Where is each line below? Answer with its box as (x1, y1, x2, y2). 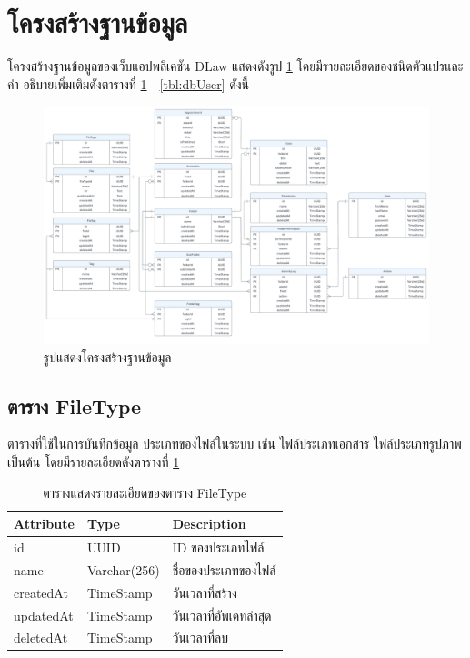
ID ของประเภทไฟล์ (172, 538, 265, 557)
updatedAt (14, 605, 74, 624)
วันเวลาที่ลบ (172, 628, 228, 647)
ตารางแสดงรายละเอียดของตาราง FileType (43, 482, 247, 501)
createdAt (14, 582, 68, 602)
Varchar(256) (86, 560, 160, 579)
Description (172, 514, 246, 533)
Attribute (14, 514, 75, 533)
